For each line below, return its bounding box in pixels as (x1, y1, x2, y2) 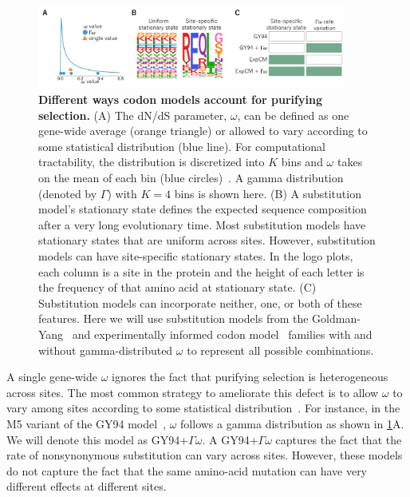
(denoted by (38, 185, 97, 201)
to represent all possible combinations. (187, 341, 374, 358)
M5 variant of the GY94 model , (6, 415, 167, 431)
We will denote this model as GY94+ (6, 431, 189, 447)
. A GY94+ (202, 431, 258, 447)
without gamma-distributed (38, 341, 173, 358)
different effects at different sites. (6, 478, 167, 495)
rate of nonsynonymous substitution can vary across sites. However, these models (6, 447, 403, 463)
